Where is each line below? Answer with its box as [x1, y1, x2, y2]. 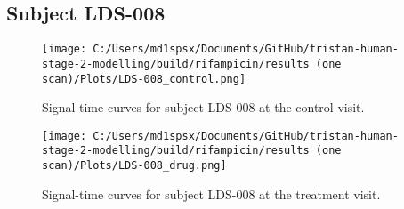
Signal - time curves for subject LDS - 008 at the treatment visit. [42, 184, 381, 203]
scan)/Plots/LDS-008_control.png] [42, 72, 246, 85]
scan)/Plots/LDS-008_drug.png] [42, 159, 227, 173]
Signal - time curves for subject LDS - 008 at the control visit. [42, 98, 365, 117]
